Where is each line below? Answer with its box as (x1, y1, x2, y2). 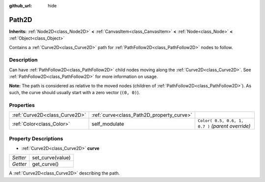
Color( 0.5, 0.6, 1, (198, 118, 244, 124)
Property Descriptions (9, 135, 63, 142)
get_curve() (32, 161, 59, 168)
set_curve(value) (32, 155, 71, 161)
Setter (12, 155, 26, 161)
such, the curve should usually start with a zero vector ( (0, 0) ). (9, 90, 140, 95)
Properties (9, 102, 35, 108)
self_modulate (91, 120, 125, 127)
